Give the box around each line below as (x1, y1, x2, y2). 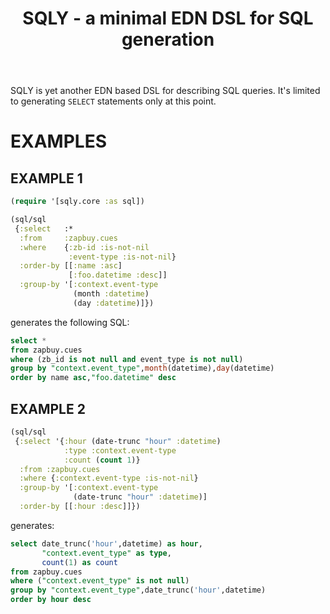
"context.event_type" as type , (41, 548, 172, 558)
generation (121, 28, 215, 51)
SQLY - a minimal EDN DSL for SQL (22, 7, 314, 30)
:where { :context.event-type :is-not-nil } (19, 473, 199, 484)
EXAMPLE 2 (10, 400, 86, 417)
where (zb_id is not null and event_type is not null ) (10, 354, 244, 364)
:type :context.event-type (63, 445, 177, 456)
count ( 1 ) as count (41, 557, 118, 567)
